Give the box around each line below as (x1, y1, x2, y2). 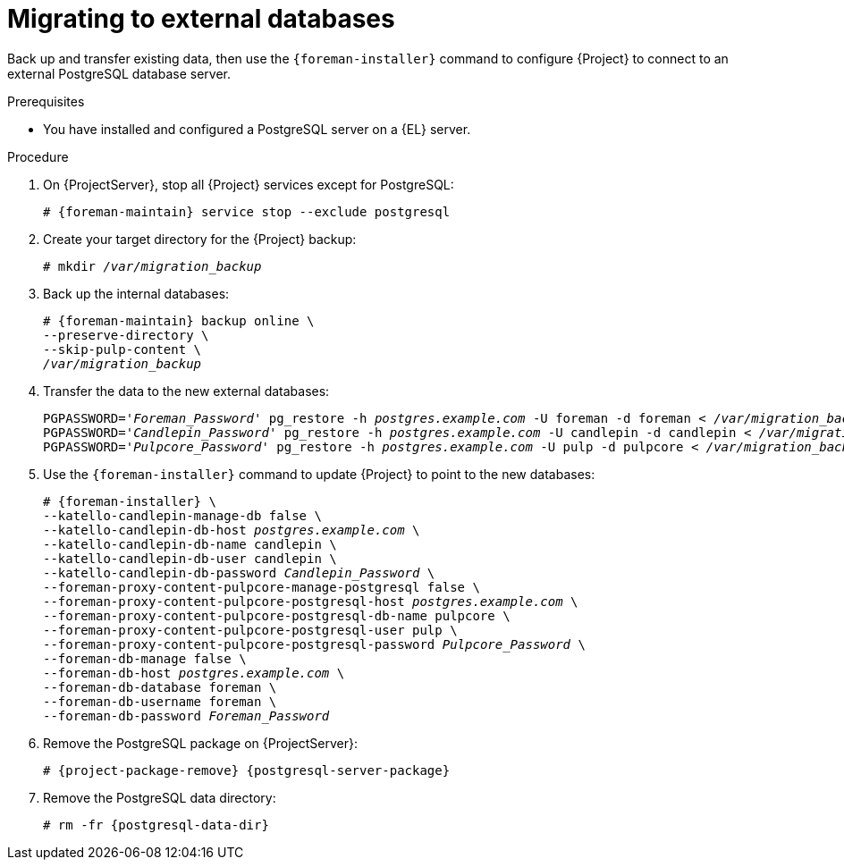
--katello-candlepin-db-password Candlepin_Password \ (43, 565, 435, 580)
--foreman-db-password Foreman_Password (43, 708, 330, 723)
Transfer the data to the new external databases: (43, 383, 330, 399)
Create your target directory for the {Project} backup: (43, 231, 357, 247)
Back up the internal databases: (43, 285, 230, 301)
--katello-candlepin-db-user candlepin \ (43, 551, 337, 566)
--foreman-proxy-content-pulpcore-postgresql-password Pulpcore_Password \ (43, 636, 586, 652)
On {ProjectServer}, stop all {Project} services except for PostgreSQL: (43, 176, 454, 192)
